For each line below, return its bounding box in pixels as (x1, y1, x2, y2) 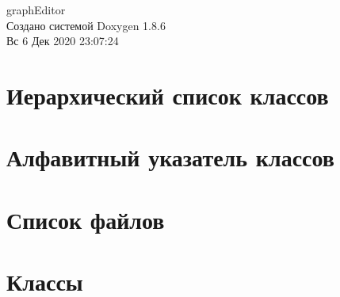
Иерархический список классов (6, 78, 329, 111)
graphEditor (6, 2, 66, 17)
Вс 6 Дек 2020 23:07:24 (6, 32, 119, 49)
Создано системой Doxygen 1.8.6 (6, 17, 166, 33)
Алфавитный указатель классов (6, 141, 334, 173)
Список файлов (6, 203, 165, 235)
